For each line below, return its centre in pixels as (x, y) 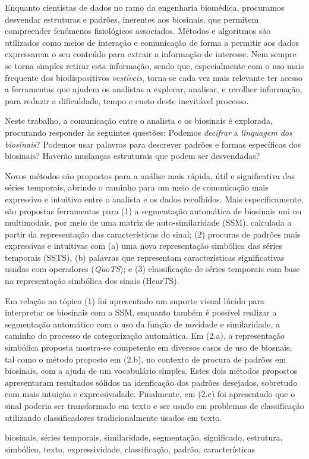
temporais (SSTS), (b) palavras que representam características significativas (145, 257)
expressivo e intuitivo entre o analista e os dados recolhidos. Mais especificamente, (154, 199)
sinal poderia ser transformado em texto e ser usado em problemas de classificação (155, 405)
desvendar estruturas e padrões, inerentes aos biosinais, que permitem (132, 19)
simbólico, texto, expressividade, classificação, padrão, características (130, 449)
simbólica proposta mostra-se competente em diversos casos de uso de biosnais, (149, 347)
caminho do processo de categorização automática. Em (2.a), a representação (145, 335)
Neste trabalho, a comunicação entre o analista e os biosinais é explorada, (139, 121)
